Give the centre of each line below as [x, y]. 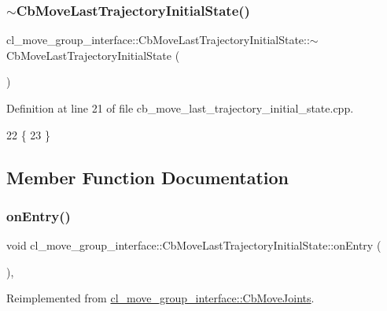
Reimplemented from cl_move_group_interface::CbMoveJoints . [160, 298]
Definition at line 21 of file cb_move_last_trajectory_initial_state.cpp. [180, 108]
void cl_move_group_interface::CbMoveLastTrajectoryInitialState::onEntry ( [194, 245]
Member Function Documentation [148, 177]
